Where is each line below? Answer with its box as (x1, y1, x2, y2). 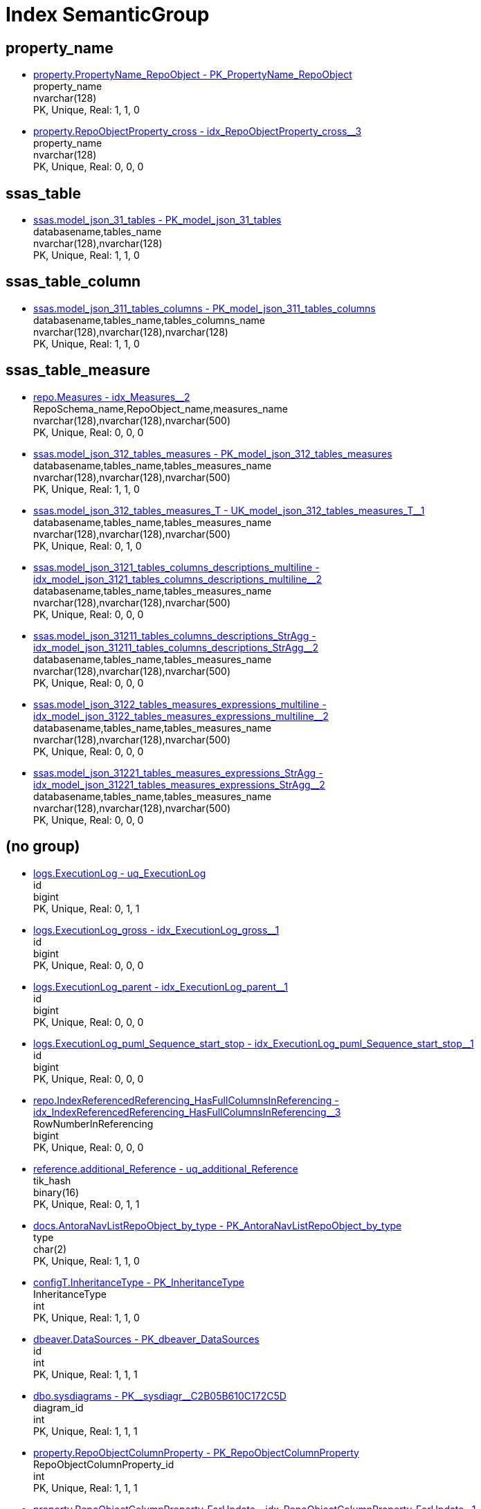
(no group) (6, 838, 80, 856)
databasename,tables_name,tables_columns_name (33, 314, 265, 326)
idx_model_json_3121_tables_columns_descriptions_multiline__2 (33, 572, 322, 585)
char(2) (33, 1243, 67, 1255)
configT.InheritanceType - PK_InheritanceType (33, 1276, 244, 1288)
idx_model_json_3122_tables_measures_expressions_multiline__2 (33, 710, 329, 722)
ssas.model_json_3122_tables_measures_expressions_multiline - (33, 698, 327, 710)
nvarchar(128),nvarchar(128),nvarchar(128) (33, 325, 228, 338)
